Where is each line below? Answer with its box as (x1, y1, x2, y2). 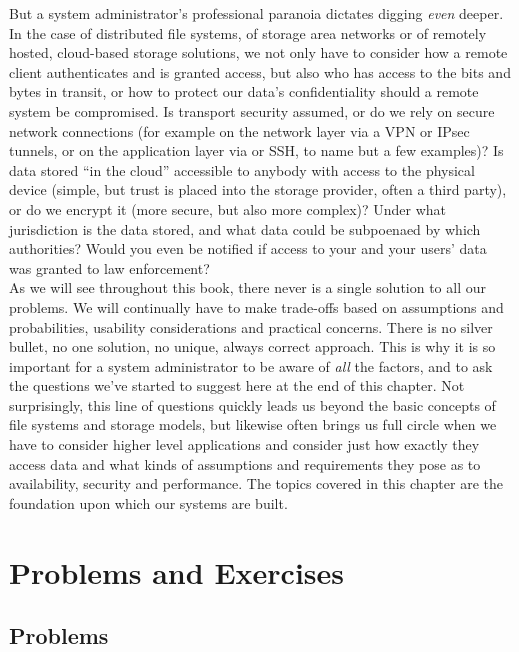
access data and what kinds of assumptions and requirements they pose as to (9, 453, 481, 474)
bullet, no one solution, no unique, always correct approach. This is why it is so (9, 336, 496, 357)
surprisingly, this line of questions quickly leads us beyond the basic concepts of (9, 394, 496, 415)
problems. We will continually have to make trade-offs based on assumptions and (9, 296, 504, 317)
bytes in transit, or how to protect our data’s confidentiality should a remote (9, 81, 479, 102)
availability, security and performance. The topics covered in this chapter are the (9, 473, 503, 494)
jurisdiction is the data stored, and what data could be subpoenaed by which (9, 218, 481, 239)
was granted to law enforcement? (9, 257, 210, 278)
